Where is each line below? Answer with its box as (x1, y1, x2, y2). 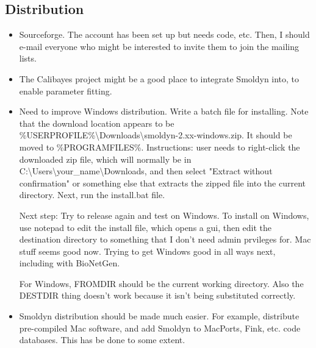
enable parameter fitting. (19, 84, 112, 97)
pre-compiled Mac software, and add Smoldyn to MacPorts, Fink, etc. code (19, 321, 301, 334)
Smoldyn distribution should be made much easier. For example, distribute (19, 310, 300, 322)
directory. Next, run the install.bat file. (19, 188, 165, 201)
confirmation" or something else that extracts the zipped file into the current (19, 176, 306, 189)
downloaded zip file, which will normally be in (19, 152, 192, 165)
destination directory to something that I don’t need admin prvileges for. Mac (19, 233, 311, 246)
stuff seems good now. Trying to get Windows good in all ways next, (19, 244, 276, 257)
